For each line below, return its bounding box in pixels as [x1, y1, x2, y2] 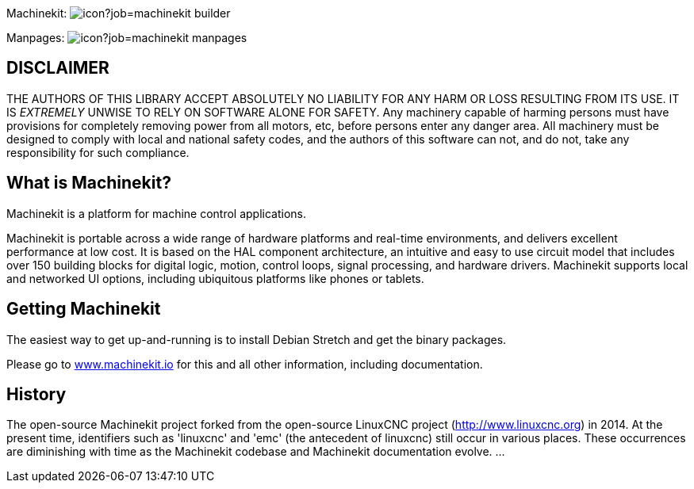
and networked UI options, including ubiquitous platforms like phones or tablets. [6, 271, 424, 285]
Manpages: [6, 31, 65, 44]
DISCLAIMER [6, 58, 109, 78]
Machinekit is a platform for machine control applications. [6, 206, 307, 220]
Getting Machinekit [6, 299, 161, 319]
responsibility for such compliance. [6, 145, 190, 159]
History [6, 384, 67, 404]
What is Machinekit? [6, 173, 171, 193]
